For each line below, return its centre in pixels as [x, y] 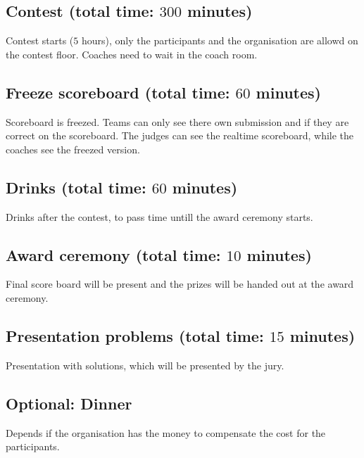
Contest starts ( [40, 40]
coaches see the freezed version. [73, 149]
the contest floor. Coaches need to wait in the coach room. [132, 54]
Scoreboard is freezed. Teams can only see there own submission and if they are [177, 121]
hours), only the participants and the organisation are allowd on [220, 40]
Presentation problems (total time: [135, 335]
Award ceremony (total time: [113, 254]
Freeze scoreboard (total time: [118, 92]
